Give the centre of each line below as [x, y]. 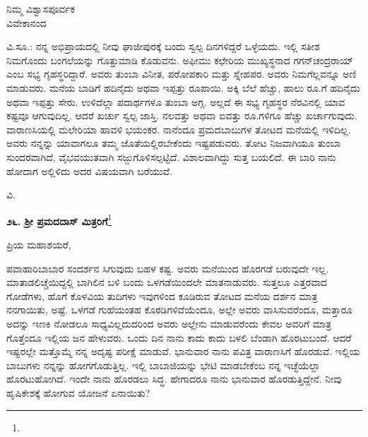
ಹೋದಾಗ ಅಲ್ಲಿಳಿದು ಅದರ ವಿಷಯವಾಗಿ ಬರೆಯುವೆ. [90, 170]
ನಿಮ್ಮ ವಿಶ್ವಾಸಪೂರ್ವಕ [41, 8]
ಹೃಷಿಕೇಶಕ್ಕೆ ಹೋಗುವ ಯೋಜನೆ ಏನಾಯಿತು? [78, 392]
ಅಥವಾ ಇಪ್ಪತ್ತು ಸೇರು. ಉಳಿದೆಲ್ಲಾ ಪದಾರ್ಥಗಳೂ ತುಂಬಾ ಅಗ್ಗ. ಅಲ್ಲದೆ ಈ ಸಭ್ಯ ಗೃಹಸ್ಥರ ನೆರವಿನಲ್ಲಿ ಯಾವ [176, 101]
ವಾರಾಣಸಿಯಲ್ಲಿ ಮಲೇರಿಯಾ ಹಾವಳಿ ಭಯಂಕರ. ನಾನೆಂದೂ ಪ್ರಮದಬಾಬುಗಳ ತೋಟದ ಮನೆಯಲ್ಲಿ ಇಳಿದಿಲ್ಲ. [179, 129]
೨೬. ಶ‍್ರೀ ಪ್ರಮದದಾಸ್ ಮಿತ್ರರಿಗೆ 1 [59, 220]
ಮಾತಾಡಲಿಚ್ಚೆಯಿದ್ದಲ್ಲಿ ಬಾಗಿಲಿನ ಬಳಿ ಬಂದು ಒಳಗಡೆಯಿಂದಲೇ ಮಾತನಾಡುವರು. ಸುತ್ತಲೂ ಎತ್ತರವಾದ [167, 282]
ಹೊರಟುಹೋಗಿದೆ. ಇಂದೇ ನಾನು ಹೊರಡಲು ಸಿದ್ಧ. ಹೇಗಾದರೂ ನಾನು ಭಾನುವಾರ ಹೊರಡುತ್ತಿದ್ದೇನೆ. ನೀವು [174, 379]
